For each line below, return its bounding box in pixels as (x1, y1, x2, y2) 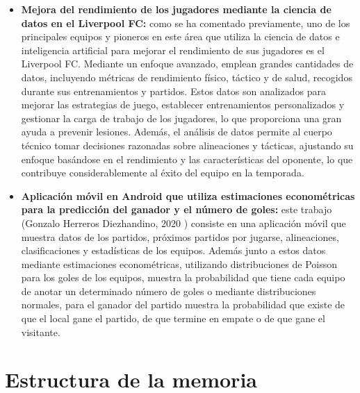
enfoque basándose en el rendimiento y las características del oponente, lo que (21, 151, 353, 166)
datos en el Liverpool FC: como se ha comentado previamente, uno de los (21, 15, 350, 30)
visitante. (21, 324, 60, 339)
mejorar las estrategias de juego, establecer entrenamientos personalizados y (21, 97, 345, 112)
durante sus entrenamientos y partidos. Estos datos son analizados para (21, 83, 326, 98)
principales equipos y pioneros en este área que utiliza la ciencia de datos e (21, 29, 340, 44)
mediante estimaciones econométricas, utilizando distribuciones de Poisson (21, 256, 338, 271)
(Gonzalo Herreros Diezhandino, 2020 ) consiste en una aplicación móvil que (21, 215, 346, 230)
